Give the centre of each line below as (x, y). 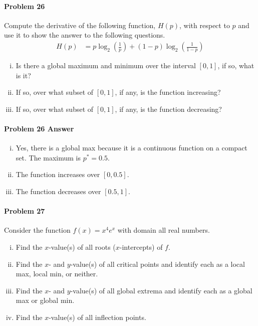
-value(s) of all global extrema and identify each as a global (161, 290)
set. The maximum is (48, 157)
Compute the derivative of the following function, (80, 25)
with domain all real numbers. (164, 230)
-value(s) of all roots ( (82, 247)
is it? (23, 75)
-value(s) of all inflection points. (97, 317)
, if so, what (236, 65)
